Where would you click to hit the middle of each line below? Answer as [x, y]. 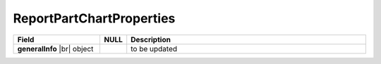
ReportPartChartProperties [94, 18]
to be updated [154, 49]
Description [151, 39]
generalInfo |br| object [55, 49]
